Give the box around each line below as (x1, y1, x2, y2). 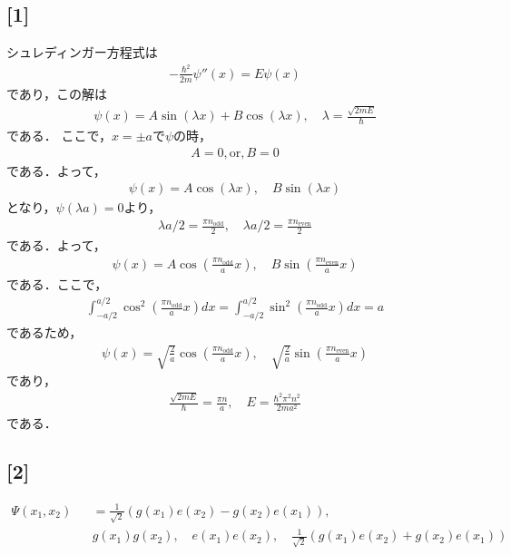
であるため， (6, 322, 83, 341)
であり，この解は (6, 83, 107, 102)
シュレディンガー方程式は (6, 43, 158, 62)
